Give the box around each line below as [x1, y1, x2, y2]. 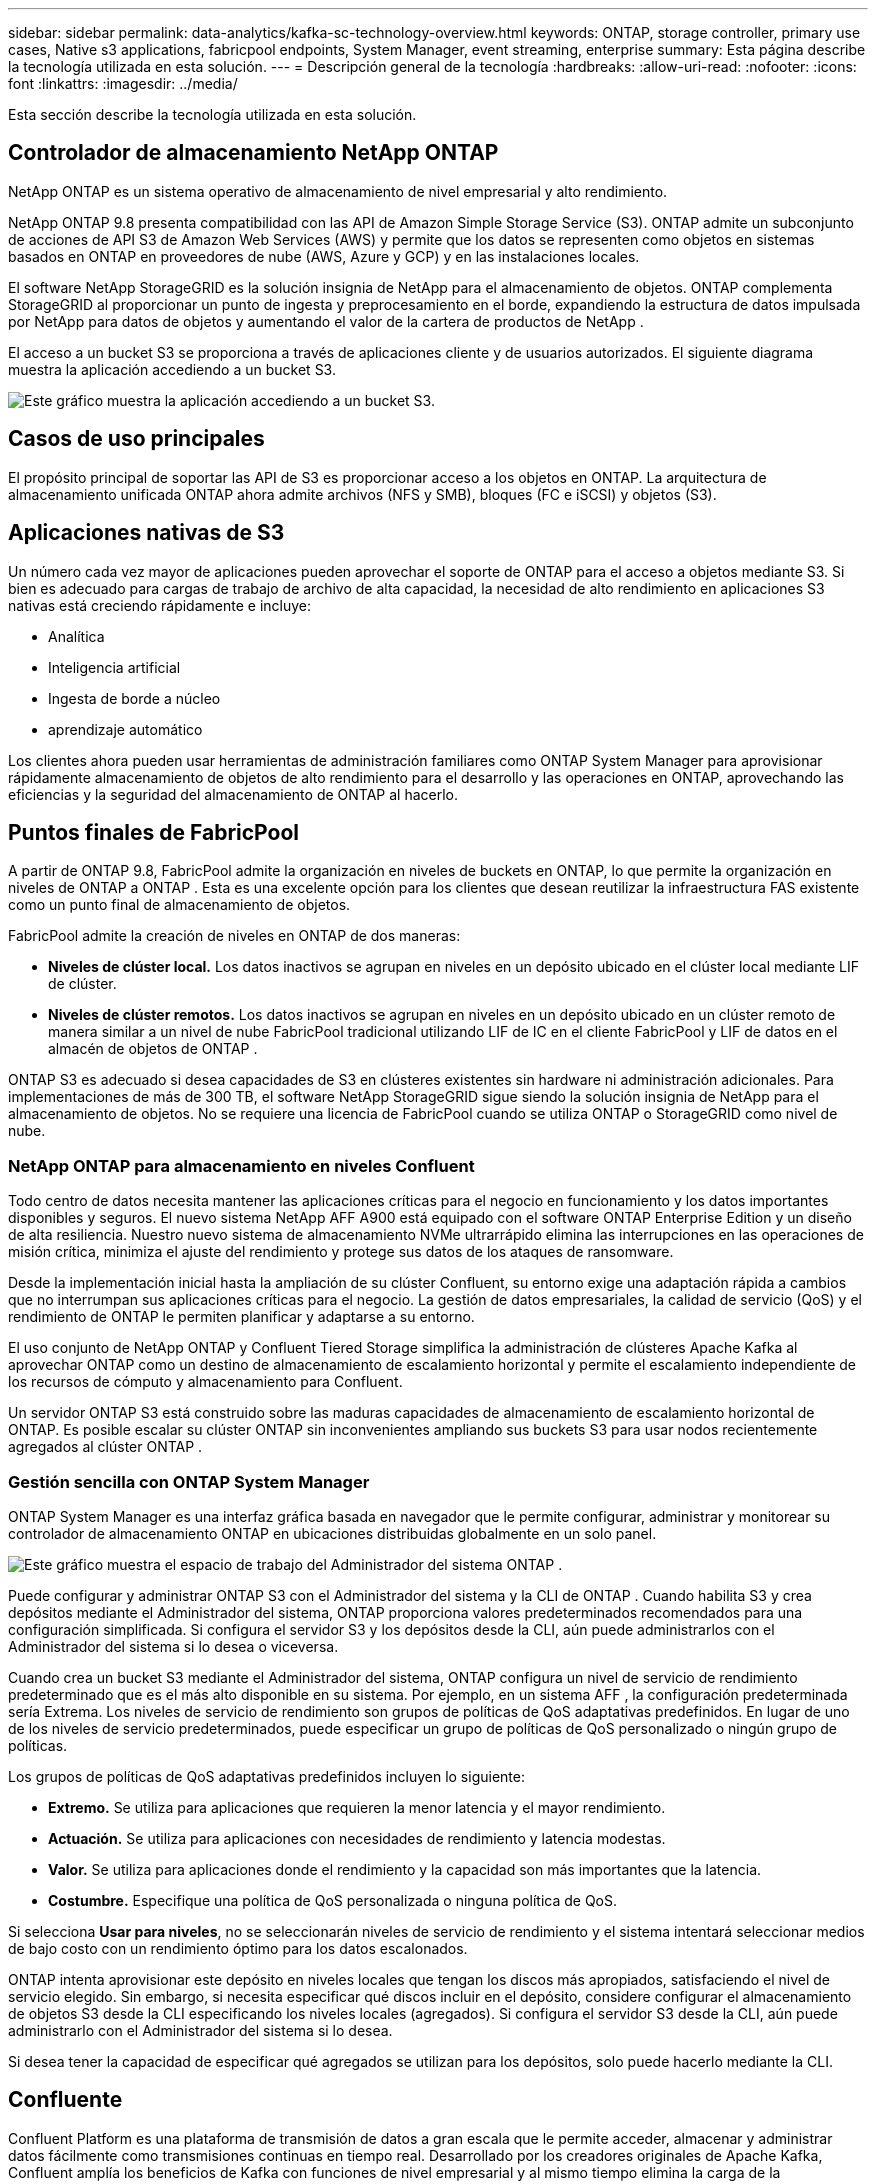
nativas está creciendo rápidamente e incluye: [8, 596, 312, 614]
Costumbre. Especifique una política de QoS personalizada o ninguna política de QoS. [48, 1891, 617, 1909]
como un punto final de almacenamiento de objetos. [8, 896, 351, 914]
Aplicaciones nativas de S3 [8, 520, 285, 546]
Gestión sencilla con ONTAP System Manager [8, 1471, 370, 1492]
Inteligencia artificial [48, 658, 181, 676]
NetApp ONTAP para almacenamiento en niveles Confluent [8, 1155, 475, 1176]
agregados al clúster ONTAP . [8, 1438, 203, 1456]
